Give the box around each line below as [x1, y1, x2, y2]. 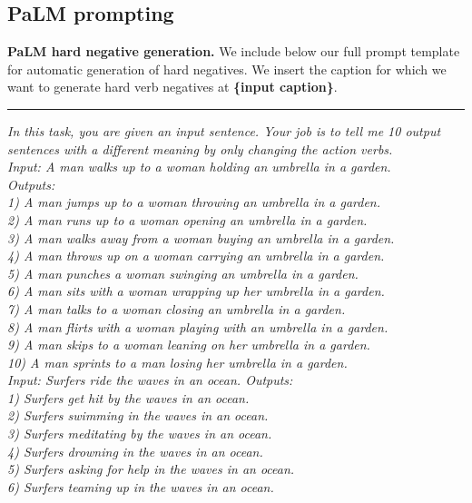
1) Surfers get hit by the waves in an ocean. [7, 388, 250, 407]
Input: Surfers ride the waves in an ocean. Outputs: [7, 370, 293, 390]
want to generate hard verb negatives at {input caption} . [7, 77, 338, 96]
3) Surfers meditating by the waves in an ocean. [7, 424, 272, 443]
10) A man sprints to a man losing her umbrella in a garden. [7, 352, 348, 371]
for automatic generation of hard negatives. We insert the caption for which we [7, 59, 447, 78]
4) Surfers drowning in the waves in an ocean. [7, 441, 263, 460]
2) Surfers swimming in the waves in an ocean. [7, 406, 269, 425]
